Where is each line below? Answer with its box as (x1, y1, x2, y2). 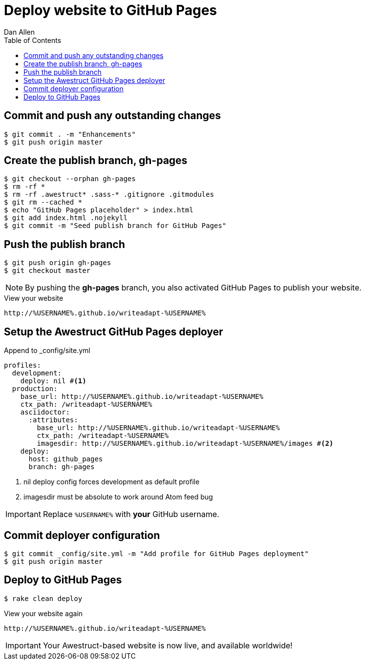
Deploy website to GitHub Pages (4, 2, 217, 19)
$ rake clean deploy (4, 594, 83, 602)
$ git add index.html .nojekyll (4, 214, 128, 222)
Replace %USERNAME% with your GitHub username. (43, 509, 219, 519)
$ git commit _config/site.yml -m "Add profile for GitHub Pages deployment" (4, 549, 309, 558)
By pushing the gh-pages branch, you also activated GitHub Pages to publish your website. (25, 283, 362, 293)
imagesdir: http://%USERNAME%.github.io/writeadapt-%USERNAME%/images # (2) (37, 439, 334, 448)
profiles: (4, 361, 41, 370)
